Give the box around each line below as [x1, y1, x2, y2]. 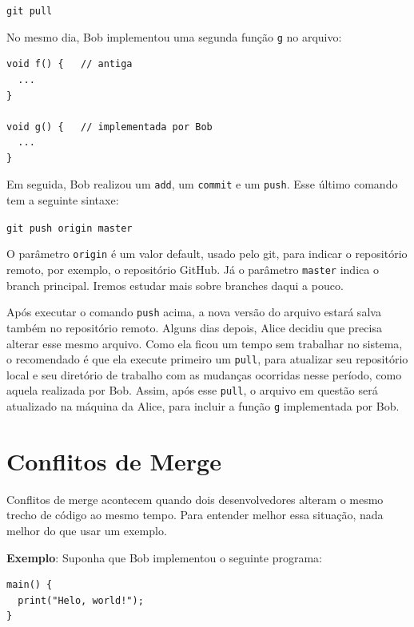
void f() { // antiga [6, 58, 133, 70]
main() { [6, 579, 53, 591]
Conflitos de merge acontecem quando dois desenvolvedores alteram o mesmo [6, 490, 384, 507]
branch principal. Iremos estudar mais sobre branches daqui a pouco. [6, 276, 344, 293]
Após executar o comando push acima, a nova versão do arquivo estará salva [6, 304, 381, 320]
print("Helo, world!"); [18, 594, 144, 606]
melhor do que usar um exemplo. [6, 522, 167, 538]
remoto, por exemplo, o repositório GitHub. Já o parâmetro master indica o [6, 261, 379, 278]
